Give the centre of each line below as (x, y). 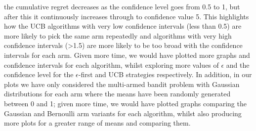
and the (238, 65)
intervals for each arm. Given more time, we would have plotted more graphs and (127, 55)
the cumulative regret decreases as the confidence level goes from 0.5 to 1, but (122, 6)
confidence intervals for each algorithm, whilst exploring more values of (111, 65)
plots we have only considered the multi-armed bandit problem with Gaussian (122, 84)
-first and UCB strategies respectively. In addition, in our (165, 74)
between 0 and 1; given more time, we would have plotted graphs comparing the (125, 103)
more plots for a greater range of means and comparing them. (97, 123)
